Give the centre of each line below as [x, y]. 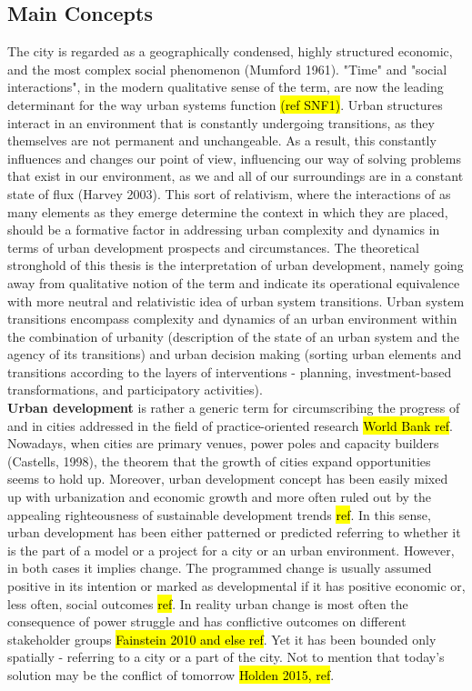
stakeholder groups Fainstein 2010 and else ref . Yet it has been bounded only [222, 639]
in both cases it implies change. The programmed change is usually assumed [220, 568]
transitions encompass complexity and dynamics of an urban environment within [232, 319]
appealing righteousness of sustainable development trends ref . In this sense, [219, 514]
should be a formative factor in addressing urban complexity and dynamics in [224, 230]
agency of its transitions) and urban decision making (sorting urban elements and [235, 354]
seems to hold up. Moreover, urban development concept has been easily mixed [228, 479]
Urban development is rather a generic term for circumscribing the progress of [234, 408]
